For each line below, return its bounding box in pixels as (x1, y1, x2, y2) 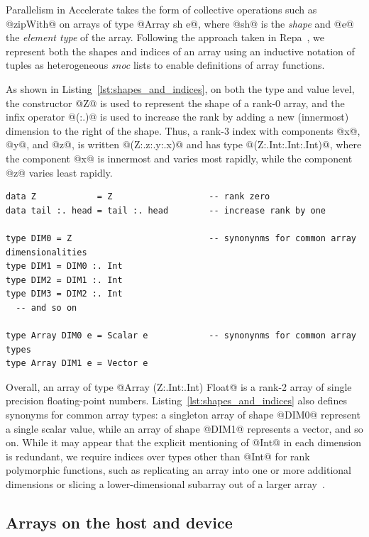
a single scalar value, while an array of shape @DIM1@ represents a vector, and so (6, 421, 363, 436)
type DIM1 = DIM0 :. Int (6, 261, 123, 272)
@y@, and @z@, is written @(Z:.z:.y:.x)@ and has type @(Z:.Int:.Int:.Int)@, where (6, 137, 362, 152)
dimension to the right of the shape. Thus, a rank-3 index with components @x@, (6, 123, 360, 138)
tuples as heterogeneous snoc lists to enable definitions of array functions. (6, 57, 325, 72)
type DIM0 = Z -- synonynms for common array (6, 233, 356, 243)
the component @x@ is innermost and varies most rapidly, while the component (6, 150, 353, 165)
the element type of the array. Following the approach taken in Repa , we (6, 30, 324, 45)
